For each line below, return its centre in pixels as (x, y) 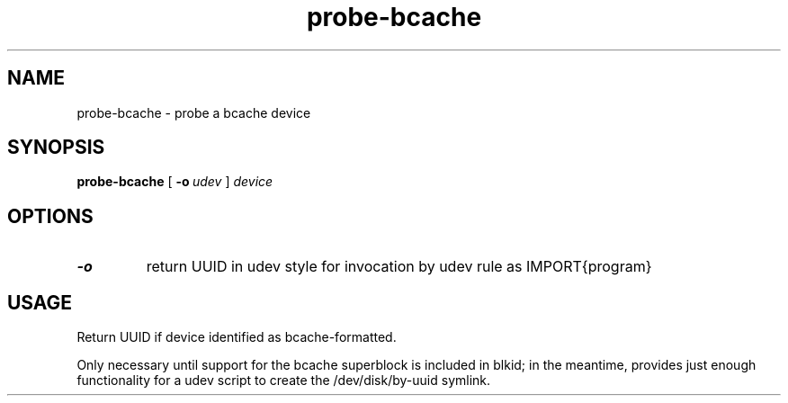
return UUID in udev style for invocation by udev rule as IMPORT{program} (399, 267)
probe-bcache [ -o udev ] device (175, 182)
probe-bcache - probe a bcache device (194, 112)
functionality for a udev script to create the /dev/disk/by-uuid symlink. (284, 381)
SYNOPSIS (56, 148)
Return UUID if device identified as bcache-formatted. (237, 337)
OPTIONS (50, 216)
